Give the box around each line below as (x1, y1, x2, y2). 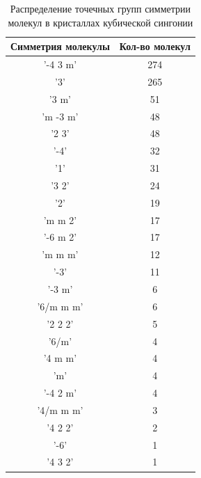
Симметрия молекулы (10, 39, 110, 54)
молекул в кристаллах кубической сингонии (8, 15, 193, 29)
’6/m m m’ (37, 298, 83, 313)
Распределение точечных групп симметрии (10, 1, 191, 15)
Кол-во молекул (119, 39, 191, 54)
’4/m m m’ (37, 402, 83, 417)
